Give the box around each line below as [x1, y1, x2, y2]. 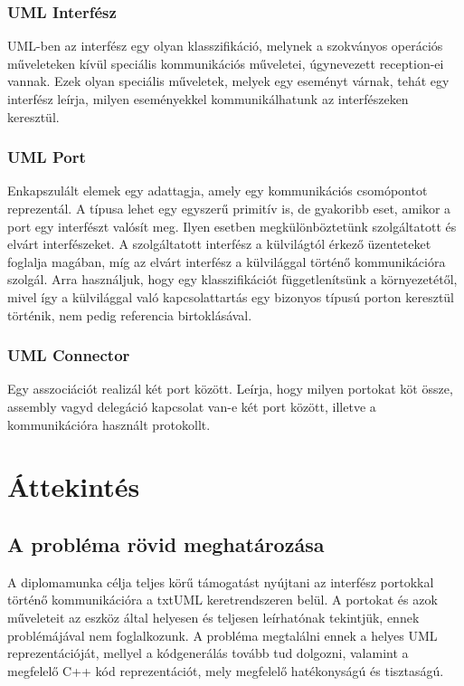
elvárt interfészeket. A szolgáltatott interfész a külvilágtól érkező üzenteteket [7, 234, 431, 253]
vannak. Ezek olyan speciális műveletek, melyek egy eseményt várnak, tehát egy [7, 71, 450, 91]
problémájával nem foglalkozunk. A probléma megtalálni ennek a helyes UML [7, 625, 438, 644]
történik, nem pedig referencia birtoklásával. [7, 305, 252, 324]
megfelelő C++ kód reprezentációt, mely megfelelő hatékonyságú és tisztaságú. [7, 661, 444, 680]
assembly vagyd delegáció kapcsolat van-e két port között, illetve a [7, 396, 376, 415]
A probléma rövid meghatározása [7, 529, 325, 557]
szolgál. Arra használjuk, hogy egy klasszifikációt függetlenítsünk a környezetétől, [7, 270, 458, 289]
